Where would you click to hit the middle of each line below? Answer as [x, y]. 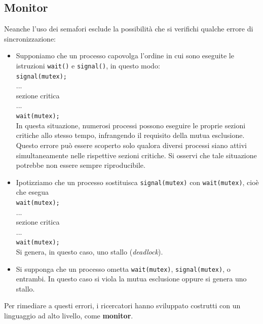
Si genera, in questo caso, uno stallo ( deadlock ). [89, 252]
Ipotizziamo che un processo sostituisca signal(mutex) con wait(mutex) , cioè [137, 182]
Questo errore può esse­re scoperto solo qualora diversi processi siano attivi [131, 145]
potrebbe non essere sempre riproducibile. [81, 165]
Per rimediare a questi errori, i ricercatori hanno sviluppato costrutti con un [122, 305]
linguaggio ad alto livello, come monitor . [69, 316]
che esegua [32, 192]
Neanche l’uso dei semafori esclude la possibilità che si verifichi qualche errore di [129, 29]
